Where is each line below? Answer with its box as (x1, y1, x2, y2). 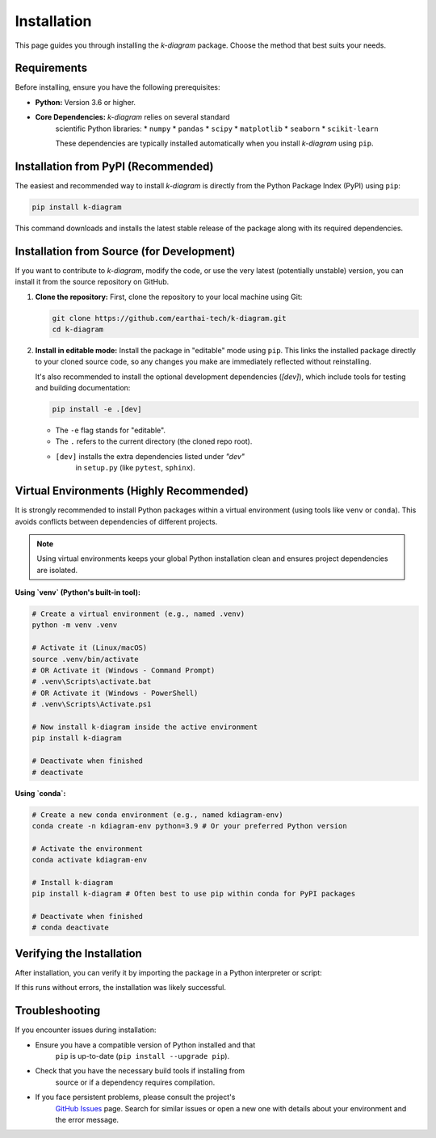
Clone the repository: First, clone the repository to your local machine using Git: (35, 292, 303, 301)
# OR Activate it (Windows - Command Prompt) (31, 666, 216, 675)
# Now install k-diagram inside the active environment (31, 723, 258, 731)
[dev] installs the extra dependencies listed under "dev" (55, 451, 245, 461)
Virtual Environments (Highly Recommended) (15, 484, 249, 498)
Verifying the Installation (15, 946, 143, 960)
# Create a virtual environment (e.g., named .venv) (31, 609, 245, 618)
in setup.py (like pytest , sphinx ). (75, 463, 195, 473)
